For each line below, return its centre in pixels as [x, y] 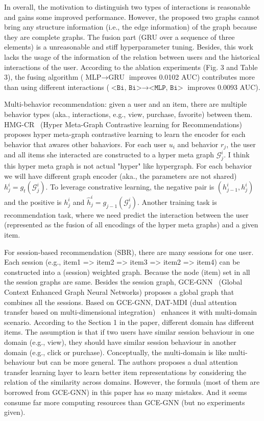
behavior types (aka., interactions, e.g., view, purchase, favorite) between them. [128, 114]
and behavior [198, 144]
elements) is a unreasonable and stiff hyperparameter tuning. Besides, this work [129, 47]
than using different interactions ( [57, 87]
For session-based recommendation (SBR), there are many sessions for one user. [129, 252]
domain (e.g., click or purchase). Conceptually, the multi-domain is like [115, 352]
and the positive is [33, 202]
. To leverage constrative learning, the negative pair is [130, 187]
